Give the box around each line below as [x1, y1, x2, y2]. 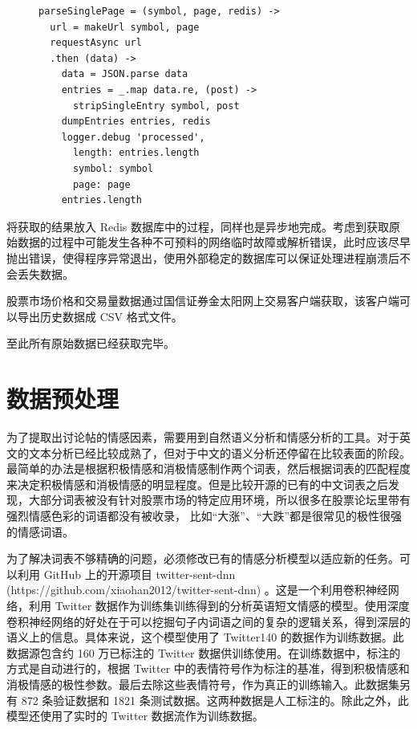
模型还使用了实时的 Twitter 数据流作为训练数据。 [6, 707, 264, 724]
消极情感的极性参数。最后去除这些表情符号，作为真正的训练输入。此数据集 [6, 675, 399, 692]
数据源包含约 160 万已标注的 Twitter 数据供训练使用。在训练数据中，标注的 [6, 644, 401, 661]
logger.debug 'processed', [61, 131, 205, 143]
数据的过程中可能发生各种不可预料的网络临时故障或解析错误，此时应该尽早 [17, 234, 411, 250]
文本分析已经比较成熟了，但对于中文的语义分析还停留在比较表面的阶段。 [28, 444, 411, 461]
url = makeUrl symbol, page [50, 21, 200, 33]
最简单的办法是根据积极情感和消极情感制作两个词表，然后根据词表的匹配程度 [6, 460, 411, 477]
